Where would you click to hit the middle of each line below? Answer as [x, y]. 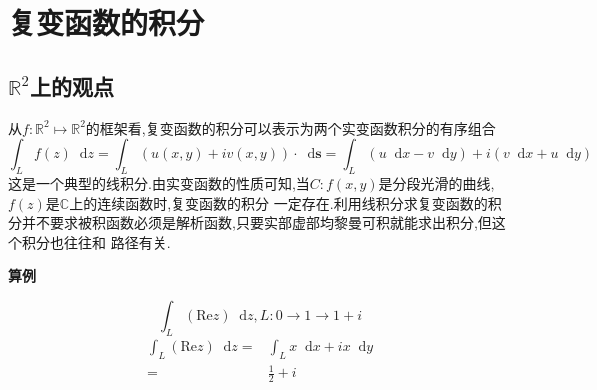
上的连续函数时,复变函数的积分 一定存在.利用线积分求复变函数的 [278, 202]
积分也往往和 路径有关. [96, 241]
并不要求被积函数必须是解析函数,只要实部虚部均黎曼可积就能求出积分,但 [256, 222]
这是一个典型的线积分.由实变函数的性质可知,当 [159, 182]
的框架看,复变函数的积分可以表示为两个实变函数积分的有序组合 [290, 127]
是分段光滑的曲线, [436, 182]
